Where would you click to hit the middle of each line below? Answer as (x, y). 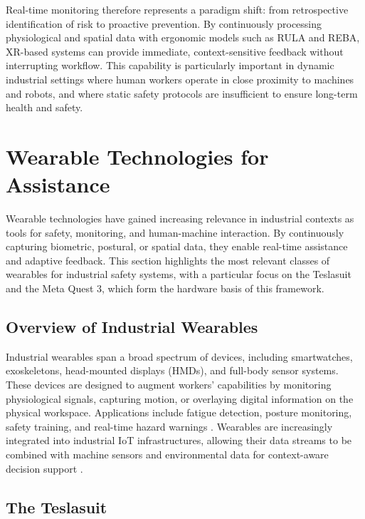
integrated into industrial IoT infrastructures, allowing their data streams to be (179, 440)
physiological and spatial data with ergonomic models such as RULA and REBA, (183, 37)
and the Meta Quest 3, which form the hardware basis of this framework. (165, 288)
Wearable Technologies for (137, 156)
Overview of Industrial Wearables (132, 327)
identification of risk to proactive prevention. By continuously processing (164, 23)
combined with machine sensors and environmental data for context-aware (167, 454)
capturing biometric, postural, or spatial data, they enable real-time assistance (177, 246)
